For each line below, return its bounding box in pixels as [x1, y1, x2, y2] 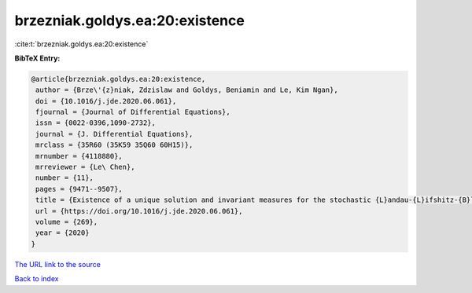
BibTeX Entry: [14, 53, 61, 63]
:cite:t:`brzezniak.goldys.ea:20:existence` [14, 39, 149, 49]
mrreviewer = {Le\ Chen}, [35, 163, 135, 172]
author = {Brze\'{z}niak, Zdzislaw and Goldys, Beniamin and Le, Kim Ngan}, [35, 86, 338, 94]
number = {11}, [35, 174, 94, 182]
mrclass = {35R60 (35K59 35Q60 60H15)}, [35, 141, 194, 149]
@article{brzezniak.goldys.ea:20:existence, [31, 75, 206, 83]
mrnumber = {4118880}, [35, 152, 124, 160]
